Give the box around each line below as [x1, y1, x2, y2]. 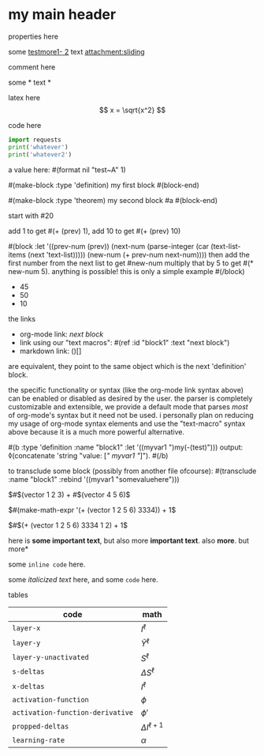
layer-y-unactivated [12, 653, 89, 661]
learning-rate [12, 735, 65, 744]
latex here [8, 92, 41, 102]
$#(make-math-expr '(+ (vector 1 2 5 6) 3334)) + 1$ [8, 505, 177, 514]
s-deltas [12, 668, 45, 676]
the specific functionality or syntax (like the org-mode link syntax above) [8, 385, 244, 394]
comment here [8, 62, 56, 72]
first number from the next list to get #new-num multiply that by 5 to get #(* [8, 258, 254, 268]
